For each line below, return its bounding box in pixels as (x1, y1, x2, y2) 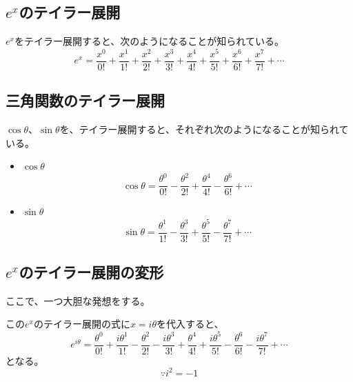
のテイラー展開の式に (33, 316, 130, 331)
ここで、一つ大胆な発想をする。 (6, 293, 150, 308)
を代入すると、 (157, 316, 224, 331)
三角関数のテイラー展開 (6, 90, 165, 111)
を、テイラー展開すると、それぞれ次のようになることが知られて (59, 122, 349, 137)
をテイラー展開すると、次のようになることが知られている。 (14, 34, 284, 48)
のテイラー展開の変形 (19, 261, 164, 283)
